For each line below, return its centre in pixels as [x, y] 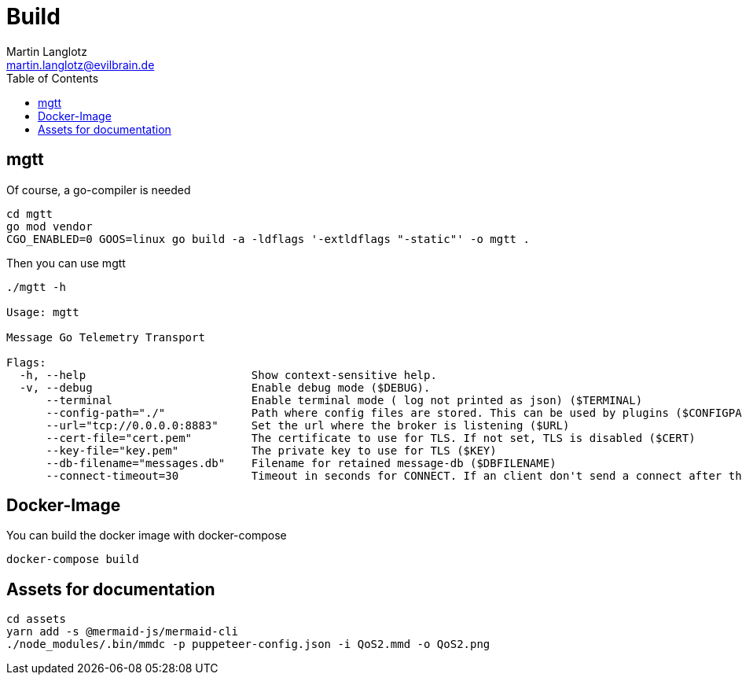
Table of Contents [53, 78]
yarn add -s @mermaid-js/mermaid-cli [123, 632]
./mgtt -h [36, 287]
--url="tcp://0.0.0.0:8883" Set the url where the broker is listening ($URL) [308, 425]
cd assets [36, 619]
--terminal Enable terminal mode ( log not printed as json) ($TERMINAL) [344, 400]
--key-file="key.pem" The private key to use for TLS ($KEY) [271, 450]
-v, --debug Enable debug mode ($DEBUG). [225, 387]
